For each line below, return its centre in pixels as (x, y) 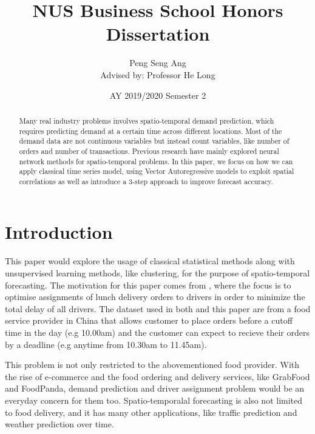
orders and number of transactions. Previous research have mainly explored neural (149, 151)
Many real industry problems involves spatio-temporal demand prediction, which (147, 120)
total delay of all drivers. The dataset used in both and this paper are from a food (158, 308)
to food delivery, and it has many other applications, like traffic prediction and (151, 412)
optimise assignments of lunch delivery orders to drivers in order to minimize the (155, 297)
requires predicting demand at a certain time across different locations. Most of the (151, 131)
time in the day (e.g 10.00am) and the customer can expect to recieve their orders (157, 332)
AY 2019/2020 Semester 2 (158, 95)
